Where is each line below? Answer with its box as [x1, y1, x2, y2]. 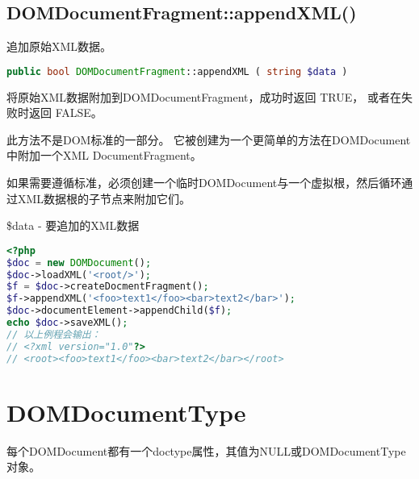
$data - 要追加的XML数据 [6, 217, 140, 234]
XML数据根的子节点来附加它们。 [17, 190, 191, 206]
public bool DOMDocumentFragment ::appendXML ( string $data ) [6, 65, 348, 77]
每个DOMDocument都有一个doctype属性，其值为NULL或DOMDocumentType [6, 442, 406, 459]
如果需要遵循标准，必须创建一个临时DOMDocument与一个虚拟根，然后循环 [6, 174, 402, 191]
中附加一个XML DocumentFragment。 [6, 147, 202, 164]
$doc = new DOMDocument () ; [6, 256, 152, 269]
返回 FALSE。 [28, 104, 103, 121]
